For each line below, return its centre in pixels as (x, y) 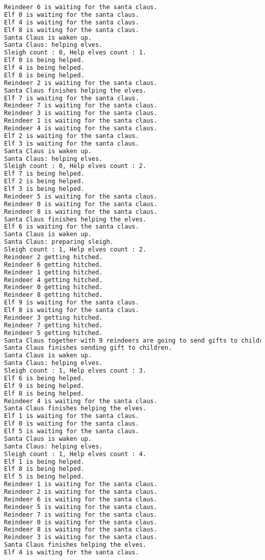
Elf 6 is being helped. (44, 378)
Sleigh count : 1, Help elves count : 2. (75, 249)
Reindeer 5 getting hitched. (54, 333)
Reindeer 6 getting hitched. (54, 264)
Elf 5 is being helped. (44, 477)
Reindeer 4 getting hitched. (54, 280)
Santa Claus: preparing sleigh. (59, 242)
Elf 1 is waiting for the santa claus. (72, 416)
